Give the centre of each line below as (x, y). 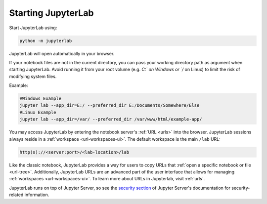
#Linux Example (38, 112)
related (16, 195)
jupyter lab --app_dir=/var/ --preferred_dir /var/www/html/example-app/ (111, 119)
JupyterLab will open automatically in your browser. (62, 53)
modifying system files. (33, 76)
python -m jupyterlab (46, 41)
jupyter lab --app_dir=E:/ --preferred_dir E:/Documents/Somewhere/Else (110, 105)
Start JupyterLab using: (33, 28)
